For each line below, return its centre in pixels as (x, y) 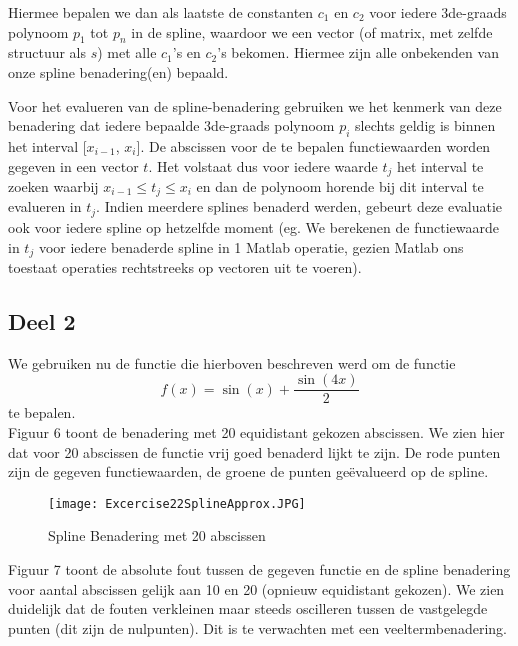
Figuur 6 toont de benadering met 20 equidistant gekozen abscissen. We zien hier (256, 432)
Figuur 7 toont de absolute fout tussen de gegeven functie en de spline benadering (259, 569)
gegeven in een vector (73, 165)
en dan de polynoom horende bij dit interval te (340, 186)
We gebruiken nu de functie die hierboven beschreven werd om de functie (232, 362)
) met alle (127, 52)
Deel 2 (42, 320)
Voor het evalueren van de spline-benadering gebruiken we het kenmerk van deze (255, 105)
